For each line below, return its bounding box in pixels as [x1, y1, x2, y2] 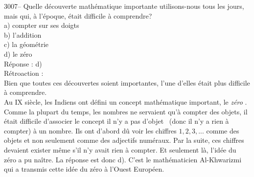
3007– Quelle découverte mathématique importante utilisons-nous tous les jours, [4, 1, 244, 11]
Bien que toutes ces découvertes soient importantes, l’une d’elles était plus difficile [4, 77, 250, 88]
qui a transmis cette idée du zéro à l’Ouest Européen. [4, 164, 164, 174]
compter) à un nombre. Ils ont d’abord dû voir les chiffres [4, 125, 177, 135]
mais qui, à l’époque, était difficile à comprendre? [4, 10, 152, 21]
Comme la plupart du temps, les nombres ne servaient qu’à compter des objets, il [4, 106, 248, 116]
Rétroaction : [4, 68, 44, 78]
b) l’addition [4, 29, 42, 40]
